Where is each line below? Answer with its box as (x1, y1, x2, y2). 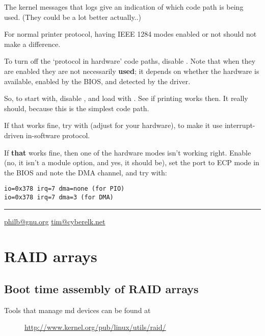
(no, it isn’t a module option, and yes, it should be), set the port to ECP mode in (4, 157, 259, 168)
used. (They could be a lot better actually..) (4, 11, 141, 22)
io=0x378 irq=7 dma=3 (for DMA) (4, 193, 114, 201)
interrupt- (224, 120, 255, 131)
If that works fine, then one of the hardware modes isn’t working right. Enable (4, 147, 251, 158)
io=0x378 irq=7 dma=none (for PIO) (4, 185, 125, 193)
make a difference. (4, 38, 61, 49)
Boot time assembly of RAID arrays (4, 280, 199, 296)
